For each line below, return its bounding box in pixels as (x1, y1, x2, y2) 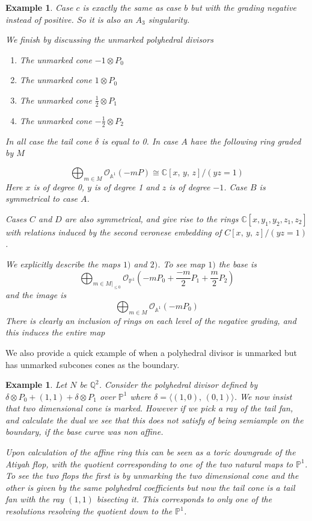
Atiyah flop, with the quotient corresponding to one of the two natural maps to (5, 457, 293, 470)
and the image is (5, 289, 67, 301)
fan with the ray (5, 493, 64, 505)
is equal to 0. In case (102, 134, 179, 147)
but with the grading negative (191, 1, 297, 13)
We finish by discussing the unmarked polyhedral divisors (5, 33, 213, 46)
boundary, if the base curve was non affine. (5, 425, 164, 438)
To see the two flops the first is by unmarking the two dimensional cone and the (5, 469, 299, 482)
